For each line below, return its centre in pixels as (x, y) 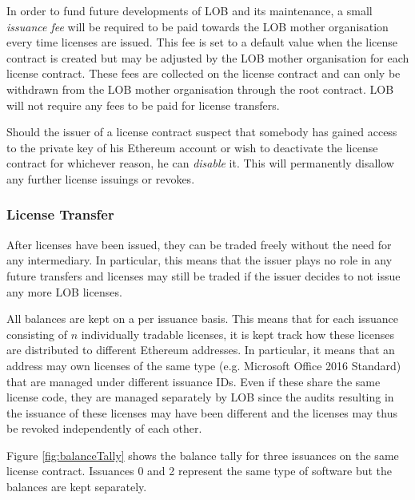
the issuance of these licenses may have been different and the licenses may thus (202, 412)
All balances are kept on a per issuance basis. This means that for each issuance (202, 319)
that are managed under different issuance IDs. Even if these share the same (194, 381)
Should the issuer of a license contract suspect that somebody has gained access (202, 132)
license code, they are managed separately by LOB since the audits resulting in (200, 397)
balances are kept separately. (77, 487)
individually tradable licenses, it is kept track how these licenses (238, 334)
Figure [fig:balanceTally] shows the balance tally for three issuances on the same (203, 455)
